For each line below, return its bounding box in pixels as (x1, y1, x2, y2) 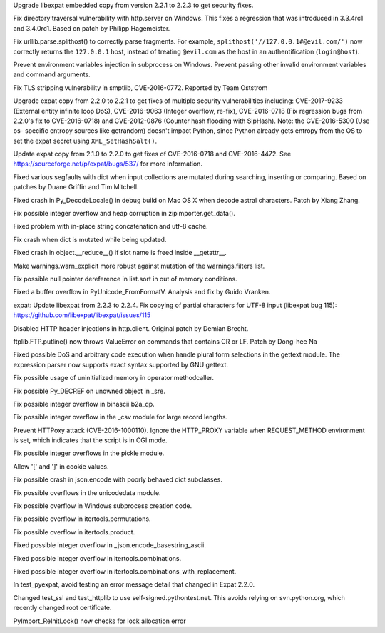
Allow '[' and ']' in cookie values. (13, 462, 109, 471)
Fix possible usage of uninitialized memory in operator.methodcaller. (13, 374, 214, 382)
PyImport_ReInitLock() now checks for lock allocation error (13, 617, 186, 625)
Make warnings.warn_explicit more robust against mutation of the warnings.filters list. (13, 261, 265, 270)
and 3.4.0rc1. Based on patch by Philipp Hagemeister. (13, 24, 170, 32)
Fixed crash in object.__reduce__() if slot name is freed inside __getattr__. (13, 249, 227, 257)
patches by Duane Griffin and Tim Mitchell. (13, 183, 139, 191)
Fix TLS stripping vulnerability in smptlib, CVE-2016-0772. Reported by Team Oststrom (13, 83, 268, 92)
